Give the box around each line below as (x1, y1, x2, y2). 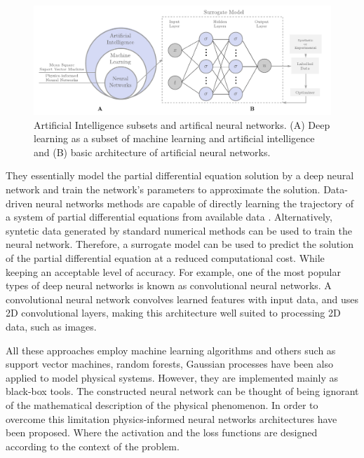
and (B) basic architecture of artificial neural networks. (34, 144, 271, 159)
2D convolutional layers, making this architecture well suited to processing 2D (6, 305, 341, 320)
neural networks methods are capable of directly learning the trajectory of (35, 195, 353, 210)
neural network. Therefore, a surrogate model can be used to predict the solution (6, 237, 353, 251)
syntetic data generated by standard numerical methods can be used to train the (6, 223, 352, 237)
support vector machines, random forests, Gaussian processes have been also (6, 356, 333, 371)
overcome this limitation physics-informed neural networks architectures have (6, 411, 337, 426)
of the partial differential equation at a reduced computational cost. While (6, 251, 325, 265)
